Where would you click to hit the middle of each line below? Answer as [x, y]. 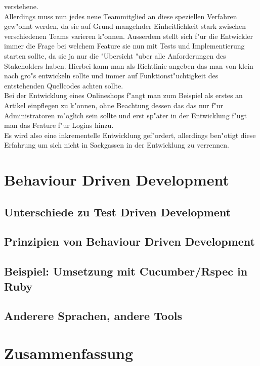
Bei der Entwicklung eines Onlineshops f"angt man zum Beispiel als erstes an [123, 95]
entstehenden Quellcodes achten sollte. [64, 85]
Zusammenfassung [69, 353]
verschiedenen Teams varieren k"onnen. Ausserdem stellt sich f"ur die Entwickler [128, 36]
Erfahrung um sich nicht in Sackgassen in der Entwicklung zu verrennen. [117, 145]
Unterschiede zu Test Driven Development [118, 212]
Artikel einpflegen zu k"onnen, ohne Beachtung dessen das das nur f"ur [114, 105]
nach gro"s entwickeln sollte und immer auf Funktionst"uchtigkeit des [111, 76]
